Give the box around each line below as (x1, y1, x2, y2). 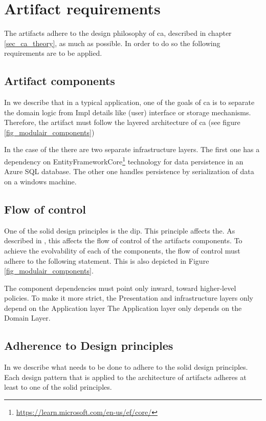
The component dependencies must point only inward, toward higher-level (4, 282, 236, 293)
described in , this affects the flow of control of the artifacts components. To (4, 235, 242, 246)
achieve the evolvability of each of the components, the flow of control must (4, 245, 240, 256)
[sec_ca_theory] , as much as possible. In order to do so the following (4, 37, 220, 48)
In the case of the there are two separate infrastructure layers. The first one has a (4, 144, 260, 155)
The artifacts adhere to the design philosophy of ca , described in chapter (4, 28, 232, 38)
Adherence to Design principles (4, 338, 173, 353)
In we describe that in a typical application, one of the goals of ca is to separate (4, 97, 255, 108)
